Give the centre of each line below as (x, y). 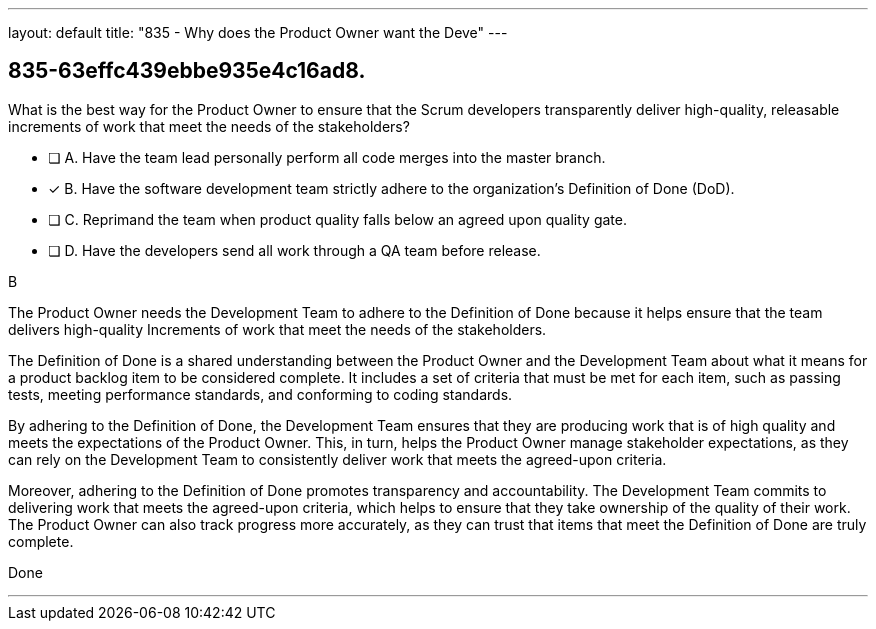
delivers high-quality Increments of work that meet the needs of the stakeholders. (277, 329)
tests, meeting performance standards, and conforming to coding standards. (260, 394)
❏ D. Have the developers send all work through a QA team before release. (294, 250)
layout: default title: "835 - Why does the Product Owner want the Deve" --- (258, 32)
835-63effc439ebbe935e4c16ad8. (187, 71)
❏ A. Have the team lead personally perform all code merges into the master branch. (327, 157)
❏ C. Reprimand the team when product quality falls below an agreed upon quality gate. (337, 219)
